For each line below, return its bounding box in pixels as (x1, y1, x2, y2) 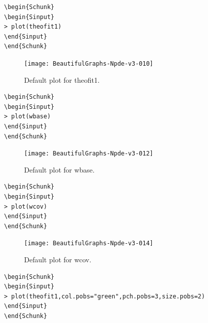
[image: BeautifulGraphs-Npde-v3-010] (24, 60, 153, 67)
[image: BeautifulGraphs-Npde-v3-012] (24, 150, 153, 157)
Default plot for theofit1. (24, 74, 100, 85)
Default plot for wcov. (24, 254, 92, 265)
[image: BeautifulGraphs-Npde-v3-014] (24, 240, 153, 247)
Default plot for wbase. (24, 164, 95, 175)
